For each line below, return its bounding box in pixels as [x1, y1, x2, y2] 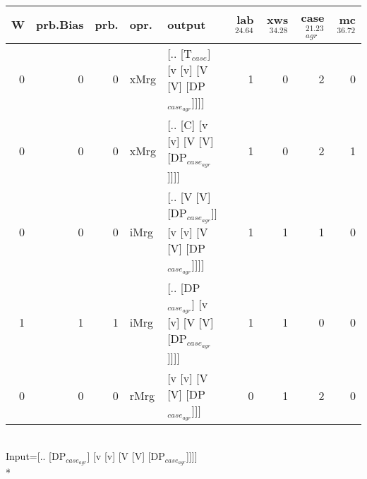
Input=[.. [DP [6, 449, 66, 463]
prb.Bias [36, 16, 84, 33]
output [167, 16, 206, 33]
